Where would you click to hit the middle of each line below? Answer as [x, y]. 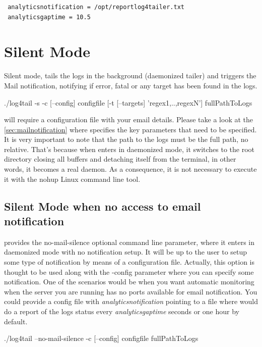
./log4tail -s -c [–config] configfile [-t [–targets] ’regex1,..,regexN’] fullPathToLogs [128, 102]
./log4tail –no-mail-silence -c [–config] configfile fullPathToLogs [101, 338]
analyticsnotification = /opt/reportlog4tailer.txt [96, 7]
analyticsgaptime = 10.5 [49, 17]
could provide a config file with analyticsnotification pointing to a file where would [131, 301]
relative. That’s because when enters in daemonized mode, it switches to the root [129, 149]
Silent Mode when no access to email [103, 206]
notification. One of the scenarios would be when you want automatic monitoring [129, 282]
